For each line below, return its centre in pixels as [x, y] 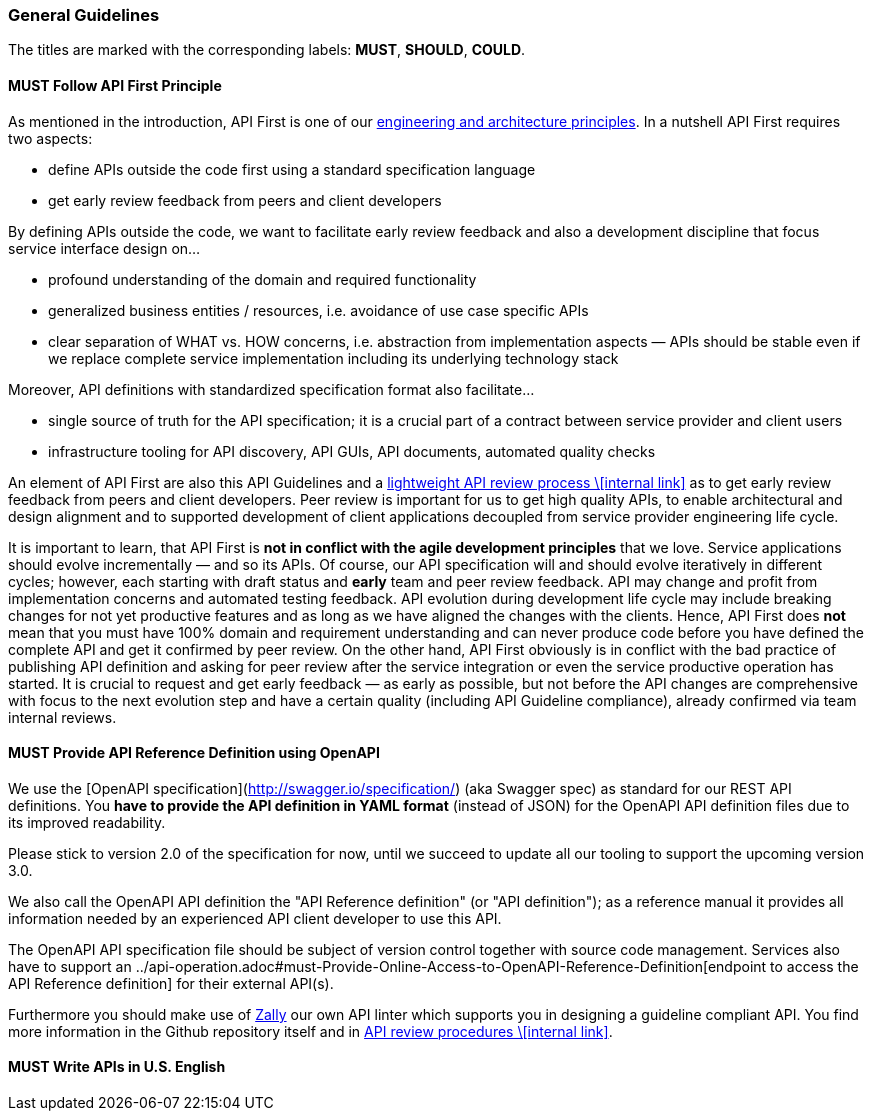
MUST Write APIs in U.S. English [117, 1067]
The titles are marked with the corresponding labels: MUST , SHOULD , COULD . [267, 50]
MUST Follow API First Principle [115, 85]
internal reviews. [62, 717]
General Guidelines [84, 15]
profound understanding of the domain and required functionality [262, 279]
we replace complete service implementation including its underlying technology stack [333, 358]
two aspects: [50, 138]
